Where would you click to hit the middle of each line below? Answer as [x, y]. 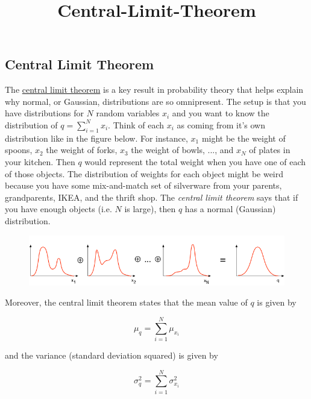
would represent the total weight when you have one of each [195, 161]
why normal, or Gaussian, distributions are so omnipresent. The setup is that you [155, 101]
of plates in [270, 150]
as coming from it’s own [221, 124]
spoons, [19, 150]
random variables [128, 113]
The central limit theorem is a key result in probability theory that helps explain [154, 90]
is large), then [150, 209]
